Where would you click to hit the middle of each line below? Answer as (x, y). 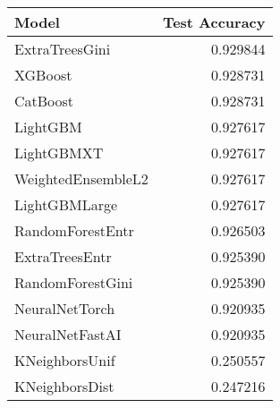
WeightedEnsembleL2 (81, 178)
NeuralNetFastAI (68, 334)
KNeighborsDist (64, 386)
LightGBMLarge (66, 204)
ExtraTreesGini (63, 49)
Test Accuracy (214, 22)
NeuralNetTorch (65, 308)
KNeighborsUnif (65, 360)
